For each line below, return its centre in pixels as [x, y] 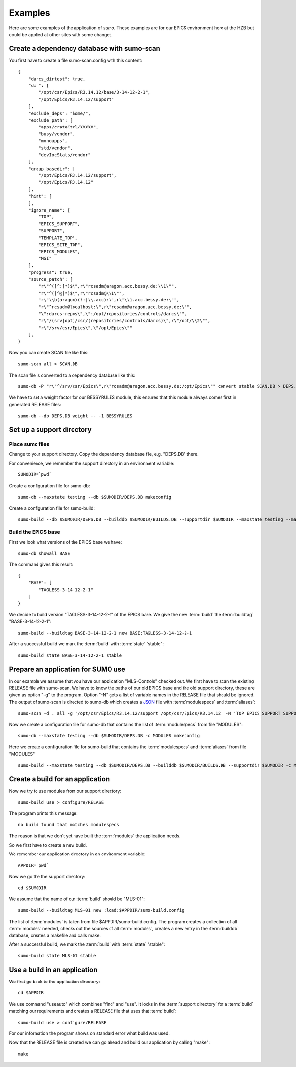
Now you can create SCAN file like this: [49, 352]
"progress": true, [50, 272]
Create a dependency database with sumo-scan [85, 49]
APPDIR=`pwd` [34, 865]
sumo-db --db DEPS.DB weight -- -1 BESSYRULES [75, 416]
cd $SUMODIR [32, 888]
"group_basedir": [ [52, 169]
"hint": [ [40, 196]
